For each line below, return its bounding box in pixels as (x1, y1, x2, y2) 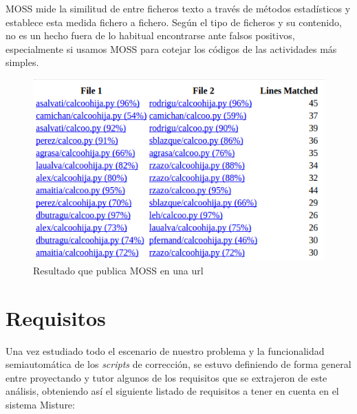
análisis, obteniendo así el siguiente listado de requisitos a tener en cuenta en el (6, 384, 339, 398)
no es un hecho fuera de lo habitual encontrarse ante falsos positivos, (6, 28, 295, 43)
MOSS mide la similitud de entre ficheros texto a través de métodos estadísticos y (6, 1, 351, 15)
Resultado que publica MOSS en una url (33, 263, 204, 277)
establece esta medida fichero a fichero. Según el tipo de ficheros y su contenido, (6, 14, 342, 29)
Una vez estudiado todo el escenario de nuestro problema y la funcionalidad (6, 343, 325, 358)
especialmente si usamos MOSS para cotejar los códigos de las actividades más (6, 41, 337, 56)
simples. (6, 55, 39, 69)
